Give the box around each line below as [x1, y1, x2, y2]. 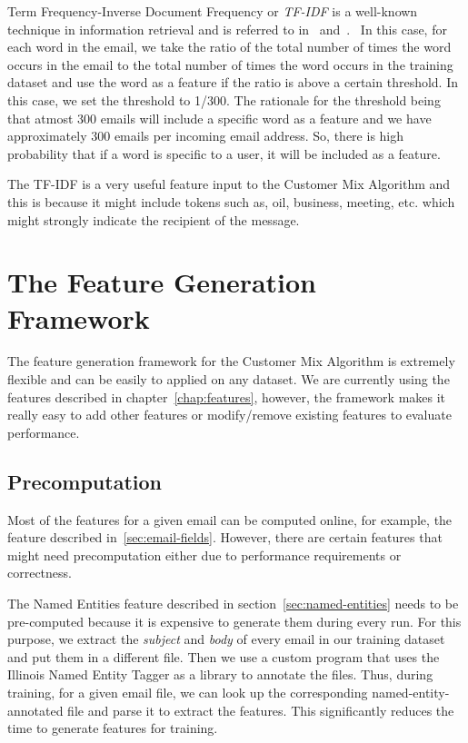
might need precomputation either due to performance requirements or [7, 545, 402, 564]
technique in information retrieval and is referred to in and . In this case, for [7, 19, 447, 38]
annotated [7, 700, 64, 719]
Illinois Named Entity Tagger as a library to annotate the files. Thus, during [7, 665, 433, 684]
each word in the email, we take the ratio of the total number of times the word [7, 37, 452, 56]
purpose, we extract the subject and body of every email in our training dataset [7, 629, 445, 649]
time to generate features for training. [7, 718, 218, 738]
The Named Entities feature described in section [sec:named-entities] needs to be [7, 593, 459, 612]
